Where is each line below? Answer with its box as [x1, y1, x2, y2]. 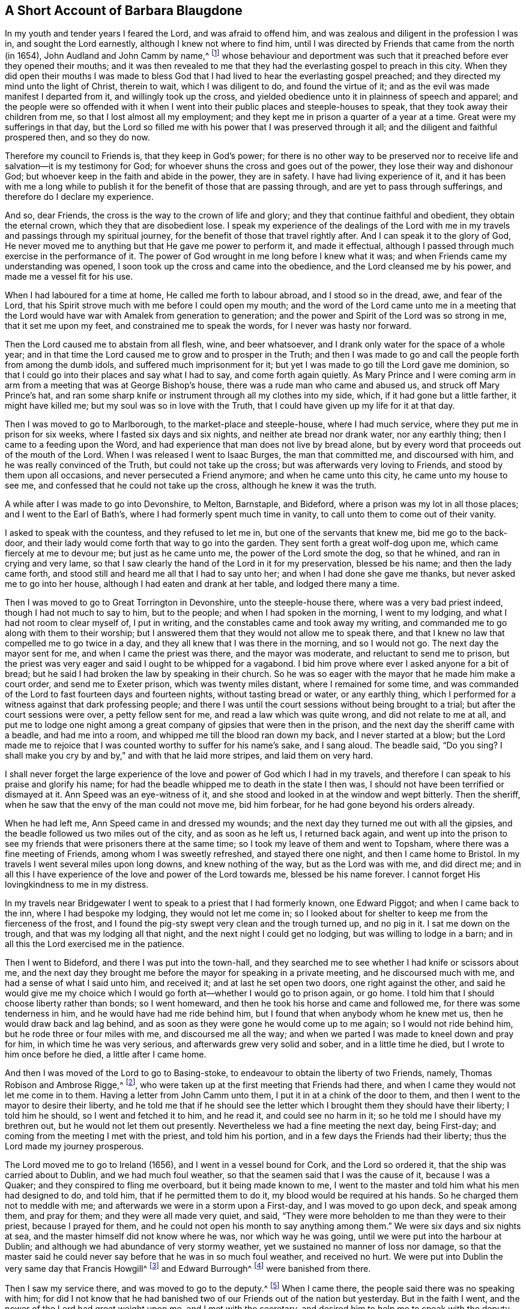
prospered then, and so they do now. [5, 132, 150, 143]
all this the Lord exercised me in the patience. [5, 939, 184, 949]
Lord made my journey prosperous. [5, 1140, 144, 1151]
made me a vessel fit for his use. [5, 271, 133, 282]
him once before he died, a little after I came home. [5, 1049, 207, 1060]
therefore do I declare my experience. [5, 191, 154, 202]
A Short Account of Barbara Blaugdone [5, 3, 243, 18]
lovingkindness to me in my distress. [5, 879, 149, 890]
